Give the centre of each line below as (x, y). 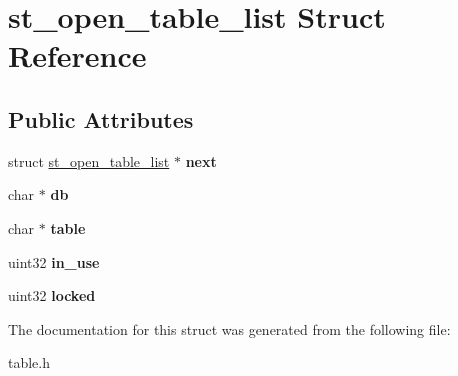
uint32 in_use (54, 261)
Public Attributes (101, 118)
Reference (77, 55)
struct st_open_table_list (89, 160)
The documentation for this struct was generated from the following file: (229, 328)
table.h (29, 362)
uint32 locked (52, 295)
